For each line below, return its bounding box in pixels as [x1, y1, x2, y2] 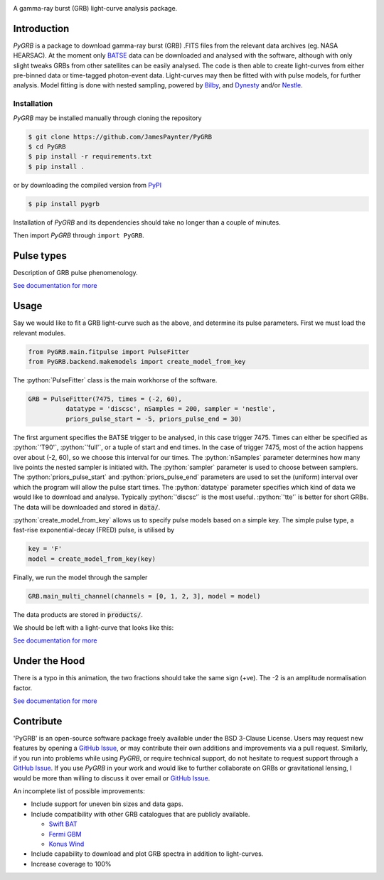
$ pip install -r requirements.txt [28, 153, 152, 161]
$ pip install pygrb [28, 200, 100, 208]
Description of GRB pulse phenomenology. [13, 269, 138, 277]
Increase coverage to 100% [31, 859, 112, 868]
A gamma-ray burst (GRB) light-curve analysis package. [13, 4, 178, 12]
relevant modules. [13, 328, 66, 337]
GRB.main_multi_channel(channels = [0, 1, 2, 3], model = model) [28, 592, 261, 600]
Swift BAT [48, 820, 78, 828]
